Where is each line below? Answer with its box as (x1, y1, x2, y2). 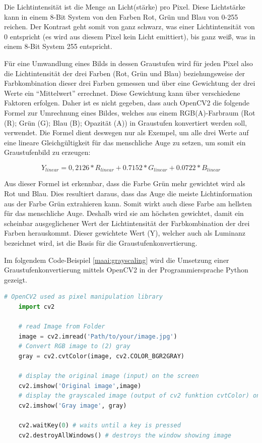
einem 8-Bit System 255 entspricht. (4, 41, 112, 51)
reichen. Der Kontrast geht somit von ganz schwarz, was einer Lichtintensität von (4, 21, 255, 32)
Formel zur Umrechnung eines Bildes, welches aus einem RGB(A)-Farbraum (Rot (4, 107, 255, 118)
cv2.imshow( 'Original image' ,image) (18, 382, 142, 390)
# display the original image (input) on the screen (18, 372, 199, 380)
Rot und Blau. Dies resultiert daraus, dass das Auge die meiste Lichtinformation (4, 188, 252, 198)
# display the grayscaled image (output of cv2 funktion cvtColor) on (18, 392, 260, 400)
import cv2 (18, 303, 55, 310)
